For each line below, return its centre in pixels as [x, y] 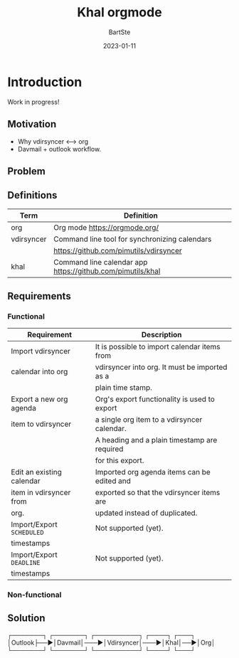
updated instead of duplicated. [146, 513]
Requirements [39, 296]
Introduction [45, 82]
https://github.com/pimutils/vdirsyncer [118, 250]
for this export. [119, 461]
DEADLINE [26, 563]
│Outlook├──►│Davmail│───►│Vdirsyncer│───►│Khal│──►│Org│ [111, 643]
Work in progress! [33, 102]
